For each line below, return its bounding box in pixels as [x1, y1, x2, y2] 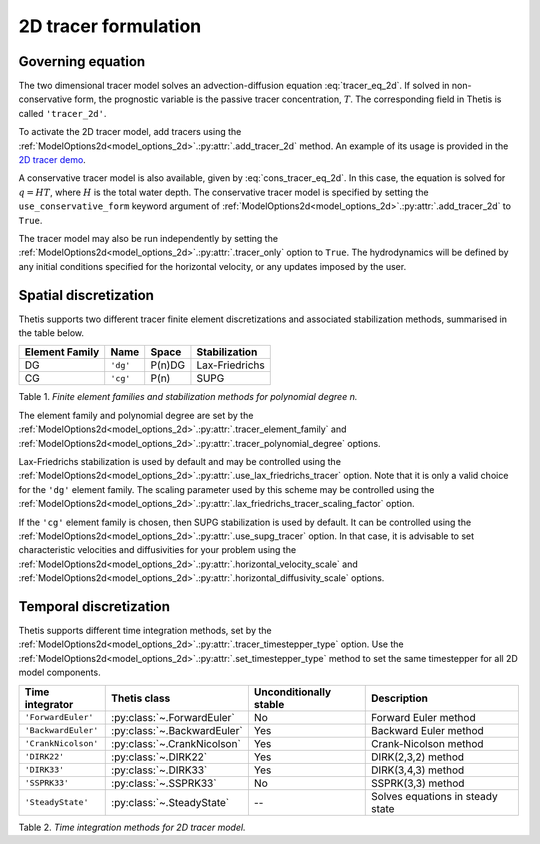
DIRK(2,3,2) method [371, 750, 465, 764]
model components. [18, 666, 101, 679]
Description [371, 691, 429, 705]
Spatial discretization [18, 286, 155, 304]
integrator [24, 697, 74, 711]
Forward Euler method [371, 710, 476, 724]
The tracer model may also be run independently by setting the [18, 232, 279, 244]
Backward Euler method [371, 723, 484, 737]
